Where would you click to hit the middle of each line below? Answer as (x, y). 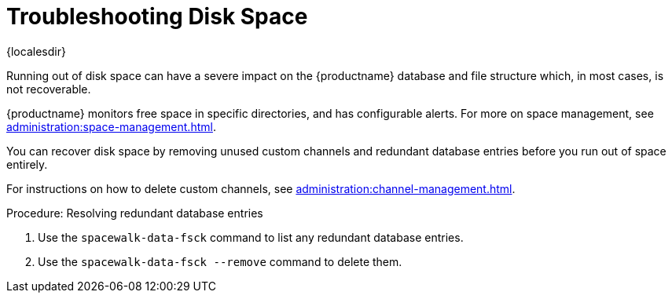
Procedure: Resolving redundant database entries (135, 213)
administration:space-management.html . (111, 126)
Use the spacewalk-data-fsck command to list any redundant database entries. (251, 237)
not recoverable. (49, 89)
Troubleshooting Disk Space (157, 16)
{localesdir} (36, 51)
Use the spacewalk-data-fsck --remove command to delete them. (220, 261)
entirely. (27, 164)
